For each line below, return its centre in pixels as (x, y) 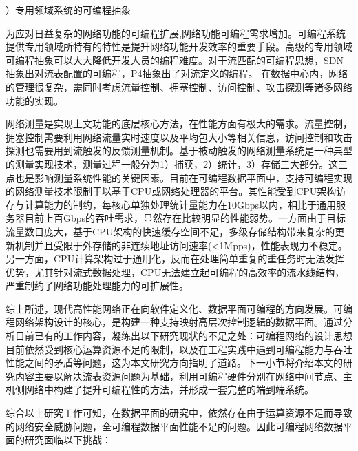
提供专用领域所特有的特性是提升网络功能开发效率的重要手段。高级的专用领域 (179, 46)
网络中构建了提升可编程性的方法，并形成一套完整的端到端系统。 (169, 389)
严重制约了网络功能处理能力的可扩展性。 (97, 285)
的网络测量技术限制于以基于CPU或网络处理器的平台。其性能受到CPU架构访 (176, 191)
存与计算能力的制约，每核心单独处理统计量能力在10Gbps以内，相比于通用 (171, 204)
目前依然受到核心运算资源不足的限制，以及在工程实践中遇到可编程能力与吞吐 (179, 349)
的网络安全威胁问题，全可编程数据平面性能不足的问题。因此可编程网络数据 (174, 426)
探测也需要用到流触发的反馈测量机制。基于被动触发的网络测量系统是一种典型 (179, 150)
